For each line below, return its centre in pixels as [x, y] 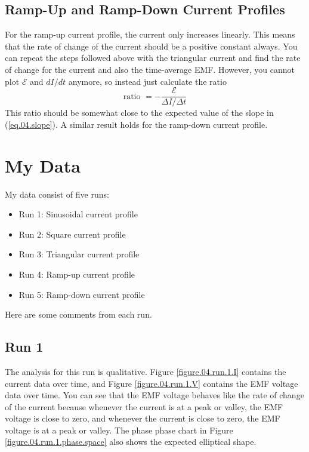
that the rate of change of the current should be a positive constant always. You [151, 46]
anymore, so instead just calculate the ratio [147, 81]
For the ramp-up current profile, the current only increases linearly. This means [150, 34]
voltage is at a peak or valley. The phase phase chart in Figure [119, 430]
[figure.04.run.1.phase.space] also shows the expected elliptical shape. [131, 442]
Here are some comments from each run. [78, 314]
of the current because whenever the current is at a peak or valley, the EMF [144, 406]
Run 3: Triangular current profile [79, 254]
